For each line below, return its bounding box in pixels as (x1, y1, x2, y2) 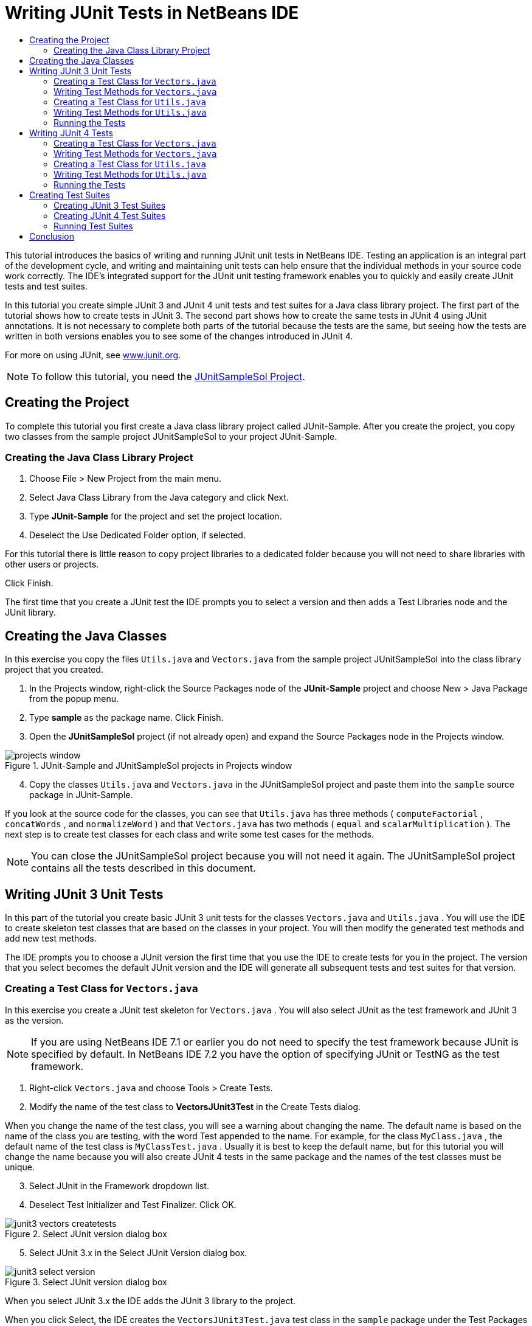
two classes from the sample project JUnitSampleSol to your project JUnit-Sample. (5, 431, 337, 442)
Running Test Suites (54, 220, 133, 231)
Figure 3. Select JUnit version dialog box (5, 1276, 167, 1287)
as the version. (5, 1015, 64, 1026)
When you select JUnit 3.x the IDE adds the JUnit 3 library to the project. (5, 1295, 296, 1306)
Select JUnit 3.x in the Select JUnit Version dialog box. (29, 1247, 247, 1258)
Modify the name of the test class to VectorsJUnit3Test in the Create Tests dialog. (29, 1101, 361, 1112)
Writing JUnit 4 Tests (29, 127, 113, 138)
